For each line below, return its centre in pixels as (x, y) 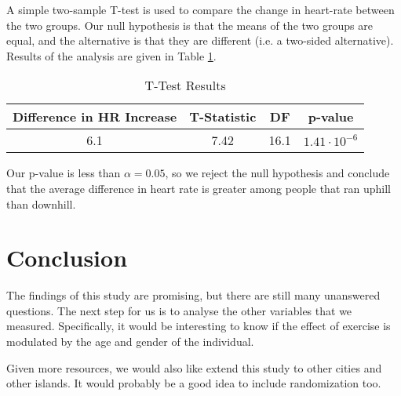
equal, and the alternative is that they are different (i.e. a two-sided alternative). (200, 40)
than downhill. (41, 203)
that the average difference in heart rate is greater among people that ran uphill (199, 188)
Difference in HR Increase (95, 117)
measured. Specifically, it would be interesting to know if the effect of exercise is (199, 326)
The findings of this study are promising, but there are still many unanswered (193, 295)
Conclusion (67, 258)
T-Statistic (223, 117)
